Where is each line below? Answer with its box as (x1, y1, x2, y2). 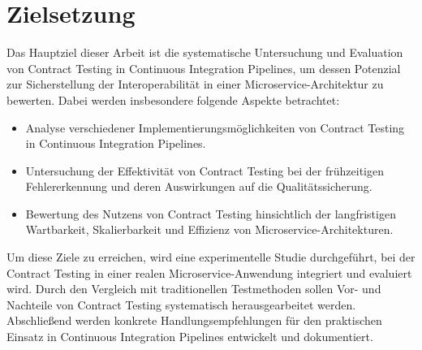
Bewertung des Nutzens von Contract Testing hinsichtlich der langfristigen (25, 205, 396, 222)
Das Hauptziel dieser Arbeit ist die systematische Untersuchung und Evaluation (6, 44, 403, 61)
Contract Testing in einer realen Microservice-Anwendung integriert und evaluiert (6, 264, 412, 281)
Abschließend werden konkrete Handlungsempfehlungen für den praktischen (6, 312, 382, 329)
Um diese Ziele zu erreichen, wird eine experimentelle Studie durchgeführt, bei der (6, 248, 416, 266)
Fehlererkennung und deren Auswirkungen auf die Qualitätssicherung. (25, 178, 372, 195)
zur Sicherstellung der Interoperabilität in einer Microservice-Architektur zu (6, 76, 384, 93)
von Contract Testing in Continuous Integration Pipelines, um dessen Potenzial (6, 59, 401, 76)
